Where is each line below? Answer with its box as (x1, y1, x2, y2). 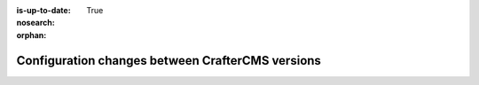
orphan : (16, 29, 47, 40)
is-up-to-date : (16, 5, 71, 15)
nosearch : (16, 18, 55, 28)
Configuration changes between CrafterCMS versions (16, 53, 321, 68)
